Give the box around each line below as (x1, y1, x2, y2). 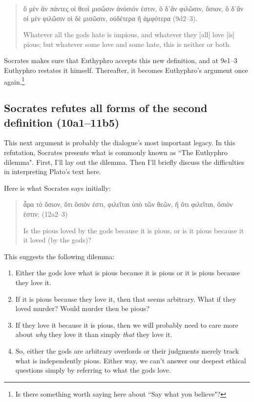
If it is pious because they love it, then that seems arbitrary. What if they (15, 293, 236, 304)
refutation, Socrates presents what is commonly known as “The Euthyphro (4, 147, 228, 157)
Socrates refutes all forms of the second (4, 100, 208, 115)
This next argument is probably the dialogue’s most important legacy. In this (4, 137, 235, 148)
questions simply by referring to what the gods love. (15, 365, 171, 375)
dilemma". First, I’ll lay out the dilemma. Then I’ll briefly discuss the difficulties (4, 156, 245, 167)
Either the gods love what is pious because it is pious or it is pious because (15, 268, 240, 278)
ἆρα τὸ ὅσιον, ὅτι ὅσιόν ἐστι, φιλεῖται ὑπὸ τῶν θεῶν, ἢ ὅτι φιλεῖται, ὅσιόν (23, 199, 233, 209)
